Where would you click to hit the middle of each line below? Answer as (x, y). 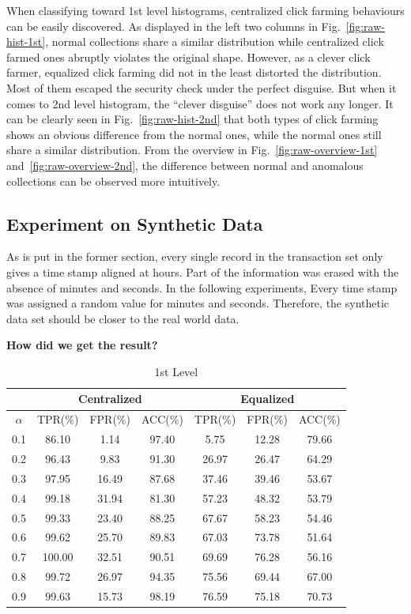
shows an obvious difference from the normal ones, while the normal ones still (194, 134)
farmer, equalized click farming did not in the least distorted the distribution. (194, 72)
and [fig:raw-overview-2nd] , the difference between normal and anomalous (185, 165)
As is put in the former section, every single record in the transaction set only (195, 256)
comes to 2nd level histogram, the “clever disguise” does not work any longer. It (200, 103)
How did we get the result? (82, 345)
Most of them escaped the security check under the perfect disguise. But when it (202, 87)
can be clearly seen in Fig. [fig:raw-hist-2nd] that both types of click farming (192, 119)
